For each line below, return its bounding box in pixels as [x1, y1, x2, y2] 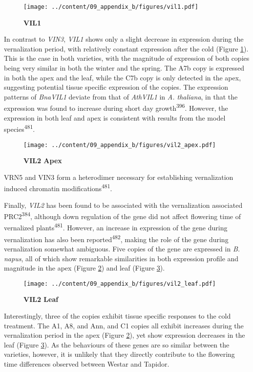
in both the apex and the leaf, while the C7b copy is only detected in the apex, [4, 72, 241, 82]
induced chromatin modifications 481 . [4, 182, 112, 193]
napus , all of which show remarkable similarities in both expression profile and [4, 253, 239, 263]
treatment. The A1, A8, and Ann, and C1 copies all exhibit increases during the [4, 320, 244, 330]
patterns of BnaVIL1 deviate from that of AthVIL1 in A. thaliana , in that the [4, 91, 238, 101]
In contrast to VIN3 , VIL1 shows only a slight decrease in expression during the [4, 34, 244, 44]
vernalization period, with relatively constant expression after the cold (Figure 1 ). [4, 43, 249, 53]
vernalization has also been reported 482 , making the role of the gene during [4, 232, 229, 244]
